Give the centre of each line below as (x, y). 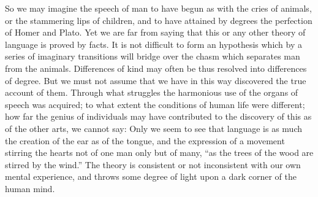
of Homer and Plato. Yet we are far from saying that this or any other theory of (155, 32)
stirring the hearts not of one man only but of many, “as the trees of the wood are (159, 153)
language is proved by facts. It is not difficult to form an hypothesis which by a (154, 44)
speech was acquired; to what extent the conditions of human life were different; (155, 104)
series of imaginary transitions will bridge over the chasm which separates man (153, 56)
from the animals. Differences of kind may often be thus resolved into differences (156, 68)
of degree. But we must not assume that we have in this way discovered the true (156, 80)
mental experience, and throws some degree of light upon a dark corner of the (151, 176)
